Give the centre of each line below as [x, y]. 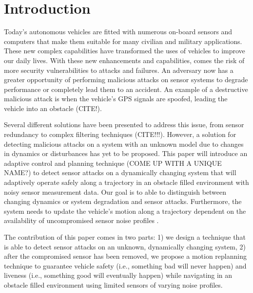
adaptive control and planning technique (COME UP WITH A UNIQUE [113, 163]
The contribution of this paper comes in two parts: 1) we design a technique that [125, 237]
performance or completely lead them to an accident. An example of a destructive [126, 89]
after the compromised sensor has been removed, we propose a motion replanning [125, 256]
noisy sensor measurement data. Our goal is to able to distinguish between [115, 192]
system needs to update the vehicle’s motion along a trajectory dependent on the [125, 211]
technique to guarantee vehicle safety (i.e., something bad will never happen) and [125, 265]
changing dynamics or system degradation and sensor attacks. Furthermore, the [123, 201]
